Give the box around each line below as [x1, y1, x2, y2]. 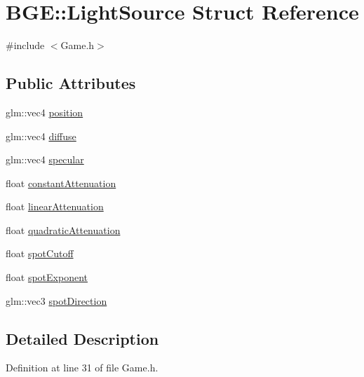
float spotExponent [6, 270, 88, 285]
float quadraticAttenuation [6, 222, 121, 237]
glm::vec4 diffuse [6, 128, 76, 143]
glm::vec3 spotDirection [6, 293, 107, 308]
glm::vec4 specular [6, 152, 84, 167]
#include [6, 38, 45, 53]
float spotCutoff [6, 246, 74, 261]
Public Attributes [6, 72, 136, 94]
